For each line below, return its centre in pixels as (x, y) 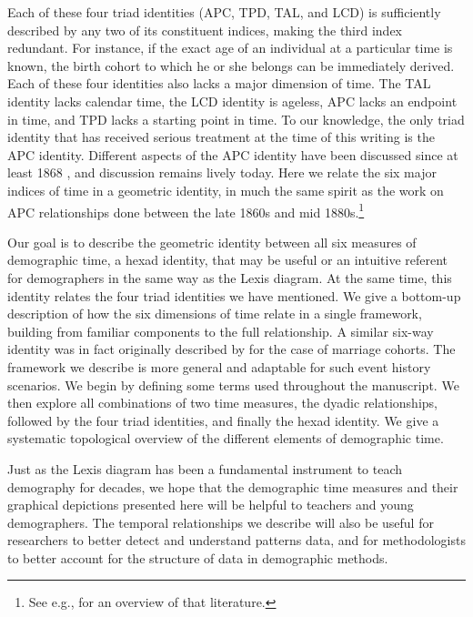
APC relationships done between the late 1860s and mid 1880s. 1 (186, 210)
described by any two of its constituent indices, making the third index (205, 30)
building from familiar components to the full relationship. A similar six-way (221, 331)
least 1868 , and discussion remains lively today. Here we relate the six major (222, 172)
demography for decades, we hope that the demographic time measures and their (233, 486)
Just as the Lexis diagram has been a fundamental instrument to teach (205, 468)
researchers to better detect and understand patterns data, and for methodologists (236, 540)
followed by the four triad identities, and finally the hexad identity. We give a (223, 420)
